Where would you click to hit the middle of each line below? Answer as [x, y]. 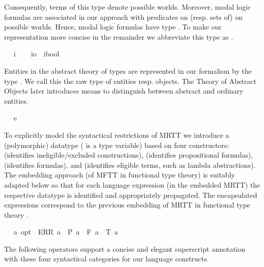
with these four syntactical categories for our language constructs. [107, 259]
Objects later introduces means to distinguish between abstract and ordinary [124, 91]
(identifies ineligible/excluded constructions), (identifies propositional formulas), [129, 155]
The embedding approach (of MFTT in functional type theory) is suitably [120, 175]
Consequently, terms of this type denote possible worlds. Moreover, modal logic [127, 7]
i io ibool [36, 54]
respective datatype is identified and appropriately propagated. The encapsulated [131, 195]
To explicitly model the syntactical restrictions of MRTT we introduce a [117, 135]
